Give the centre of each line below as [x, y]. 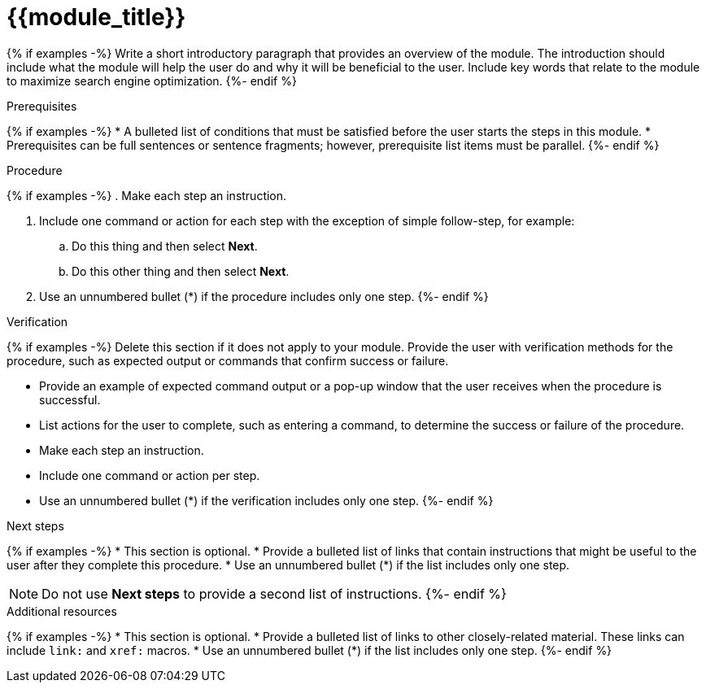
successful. [70, 399]
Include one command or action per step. [150, 475]
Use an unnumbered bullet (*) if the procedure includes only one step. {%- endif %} [264, 296]
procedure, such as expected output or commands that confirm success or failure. [228, 360]
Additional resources [62, 611]
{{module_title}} [96, 17]
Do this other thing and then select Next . [181, 271]
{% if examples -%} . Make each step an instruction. [147, 195]
